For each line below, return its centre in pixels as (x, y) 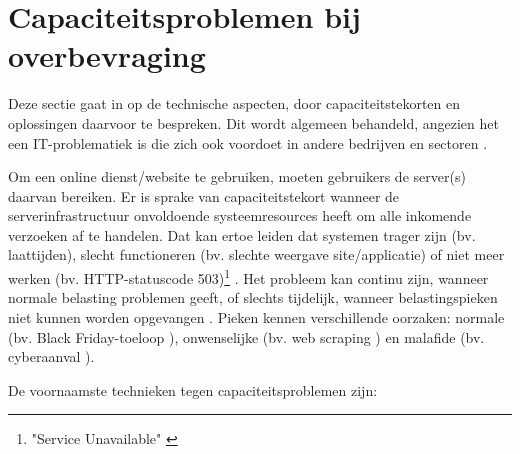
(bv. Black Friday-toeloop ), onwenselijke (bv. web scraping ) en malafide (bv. (246, 336)
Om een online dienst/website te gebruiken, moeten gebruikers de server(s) (237, 176)
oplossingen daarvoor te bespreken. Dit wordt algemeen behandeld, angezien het (253, 122)
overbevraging (107, 55)
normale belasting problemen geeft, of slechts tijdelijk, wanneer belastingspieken (253, 297)
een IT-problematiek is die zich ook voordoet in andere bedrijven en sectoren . (248, 142)
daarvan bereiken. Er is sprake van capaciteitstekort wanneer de (204, 195)
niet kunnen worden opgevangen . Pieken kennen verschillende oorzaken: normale (256, 316)
